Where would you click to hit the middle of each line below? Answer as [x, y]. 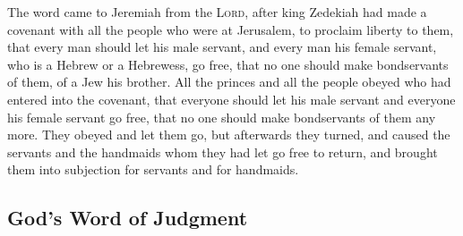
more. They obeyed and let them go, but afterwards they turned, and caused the [229, 135]
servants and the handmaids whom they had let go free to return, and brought [223, 152]
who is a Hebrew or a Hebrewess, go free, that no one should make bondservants [228, 64]
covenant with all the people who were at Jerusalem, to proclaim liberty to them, [231, 29]
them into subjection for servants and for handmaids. [153, 169]
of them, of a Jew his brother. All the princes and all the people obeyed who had [229, 82]
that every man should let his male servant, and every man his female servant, [222, 47]
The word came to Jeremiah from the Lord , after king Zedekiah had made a [217, 12]
